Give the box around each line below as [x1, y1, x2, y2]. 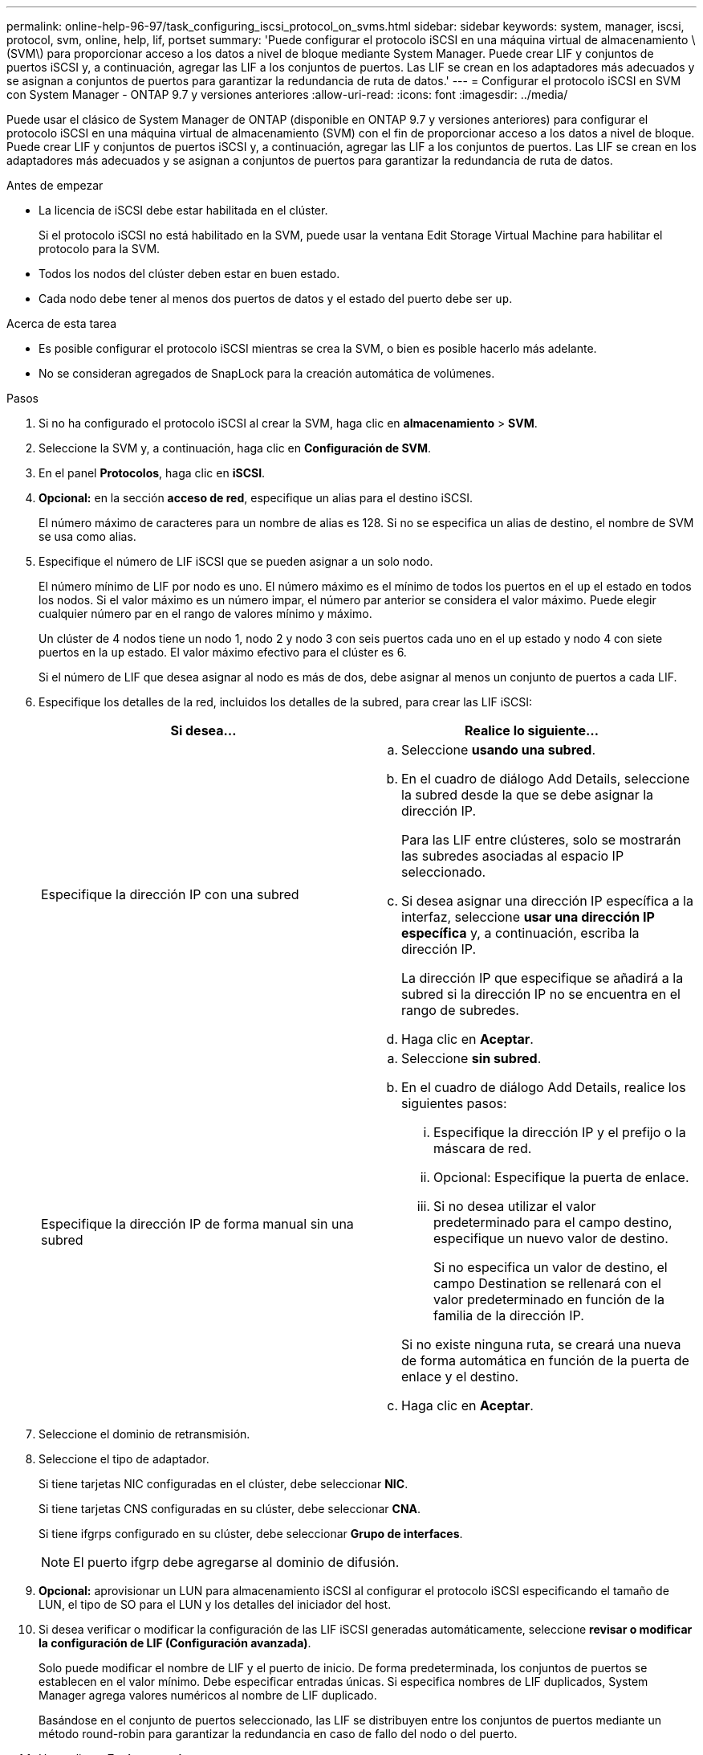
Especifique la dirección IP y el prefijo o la [433, 1124, 686, 1140]
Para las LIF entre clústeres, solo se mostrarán [401, 832, 681, 848]
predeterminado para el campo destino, [433, 1214, 673, 1230]
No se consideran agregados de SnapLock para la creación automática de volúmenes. [39, 366, 495, 380]
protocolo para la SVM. [39, 242, 161, 256]
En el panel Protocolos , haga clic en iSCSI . [39, 466, 266, 480]
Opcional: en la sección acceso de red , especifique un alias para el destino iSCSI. [39, 491, 473, 505]
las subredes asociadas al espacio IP [401, 848, 624, 864]
